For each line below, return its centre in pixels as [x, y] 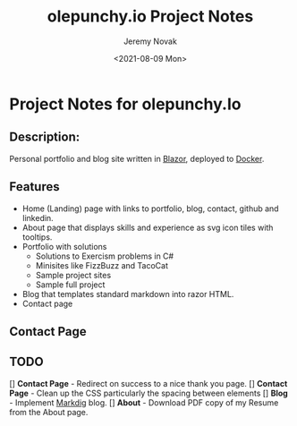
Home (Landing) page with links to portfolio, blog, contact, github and [150, 209]
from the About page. [49, 412]
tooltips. [37, 237]
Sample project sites [73, 275]
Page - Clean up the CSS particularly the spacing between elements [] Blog [148, 393]
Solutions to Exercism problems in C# [105, 256]
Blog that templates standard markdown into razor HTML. [128, 294]
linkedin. [38, 217]
